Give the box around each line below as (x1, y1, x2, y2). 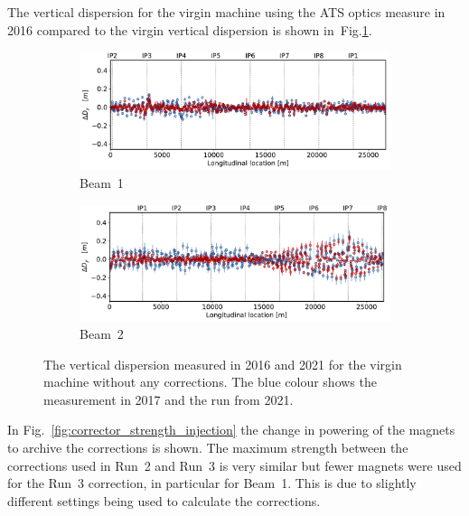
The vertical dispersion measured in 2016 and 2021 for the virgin (43, 354, 402, 373)
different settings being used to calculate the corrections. (7, 491, 321, 510)
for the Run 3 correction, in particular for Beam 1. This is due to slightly (7, 474, 417, 493)
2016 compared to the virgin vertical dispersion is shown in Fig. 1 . (7, 20, 372, 39)
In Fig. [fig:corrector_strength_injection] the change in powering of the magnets (7, 420, 455, 439)
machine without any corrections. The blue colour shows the (43, 372, 377, 391)
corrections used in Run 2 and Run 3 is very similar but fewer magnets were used (7, 455, 462, 474)
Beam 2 (80, 324, 124, 343)
